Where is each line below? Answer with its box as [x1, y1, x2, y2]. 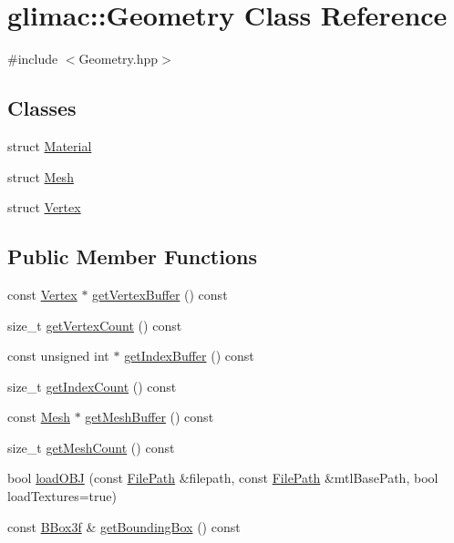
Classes [7, 94, 77, 122]
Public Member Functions [7, 242, 257, 271]
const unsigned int [7, 346, 109, 365]
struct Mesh [7, 167, 74, 186]
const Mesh [7, 407, 70, 426]
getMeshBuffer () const [85, 407, 214, 426]
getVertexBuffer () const [92, 284, 228, 303]
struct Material [7, 136, 92, 155]
